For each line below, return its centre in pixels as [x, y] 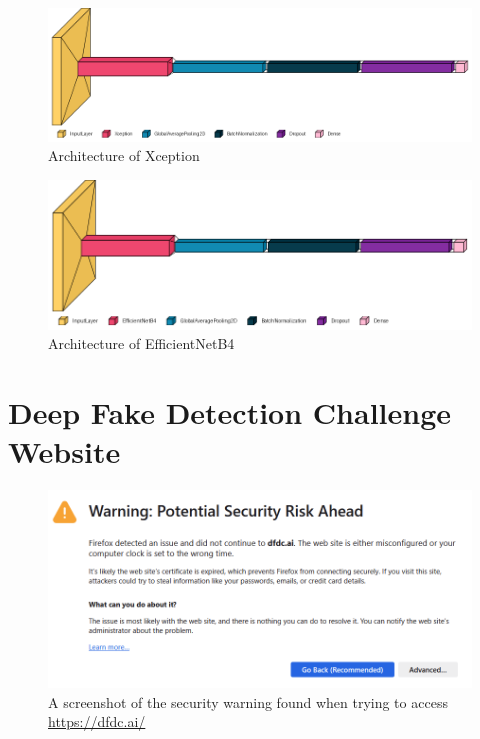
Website [64, 451]
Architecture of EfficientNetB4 [141, 343]
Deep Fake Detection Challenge [230, 412]
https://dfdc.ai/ [97, 721]
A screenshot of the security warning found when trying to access [248, 701]
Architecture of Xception [124, 155]
